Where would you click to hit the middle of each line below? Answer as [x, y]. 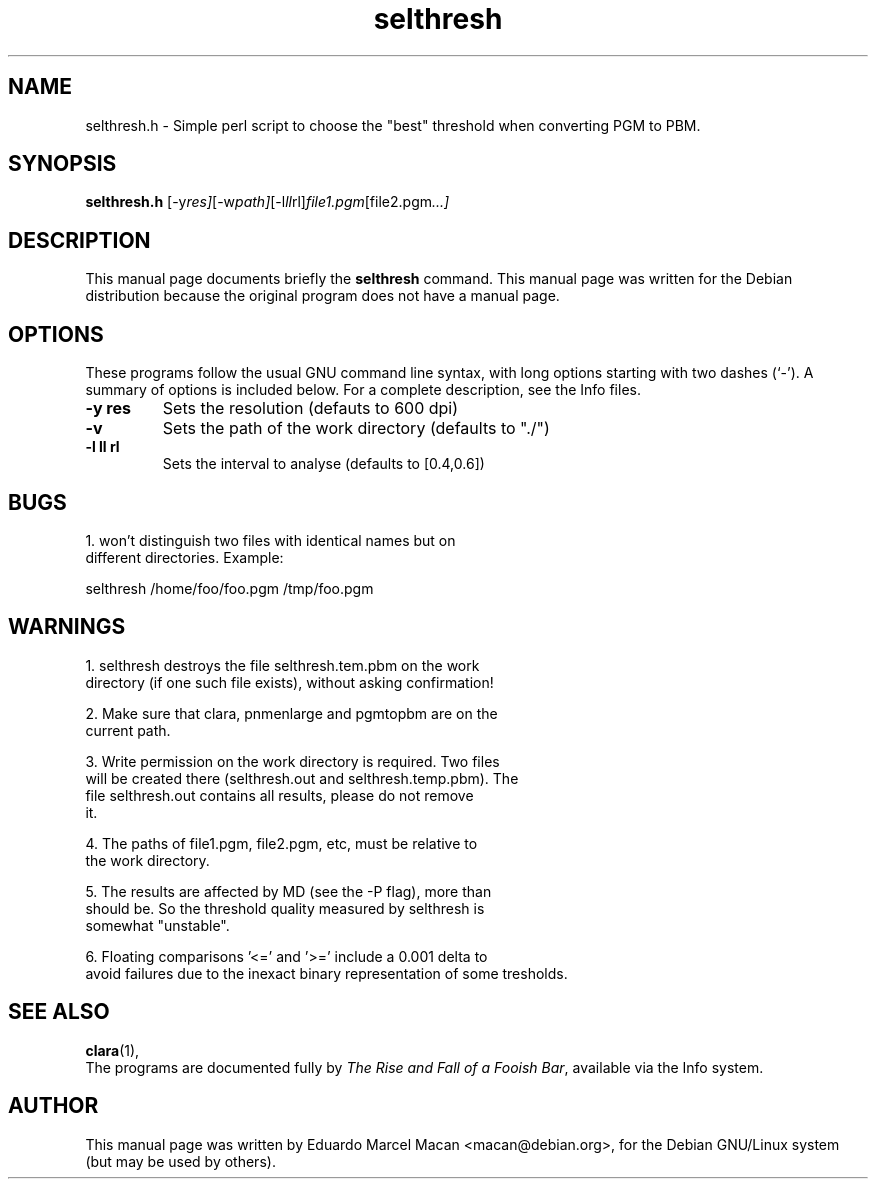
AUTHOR [53, 1106]
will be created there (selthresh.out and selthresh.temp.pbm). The [302, 778]
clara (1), [112, 1050]
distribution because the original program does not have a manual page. [322, 296]
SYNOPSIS [62, 164]
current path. [128, 730]
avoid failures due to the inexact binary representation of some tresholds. [326, 973]
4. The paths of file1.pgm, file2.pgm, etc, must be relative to [281, 843]
